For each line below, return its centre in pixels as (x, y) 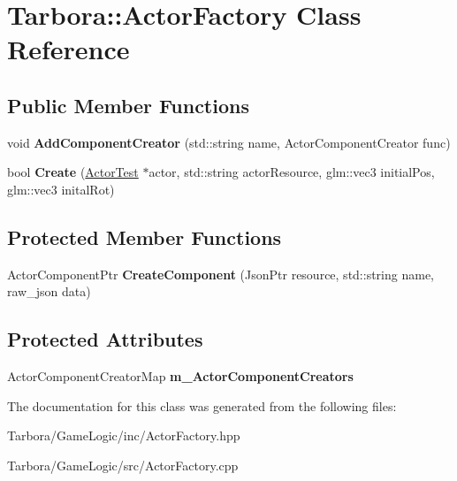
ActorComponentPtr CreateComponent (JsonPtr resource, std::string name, (221, 274)
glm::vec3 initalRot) (61, 189)
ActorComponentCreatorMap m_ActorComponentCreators (180, 376)
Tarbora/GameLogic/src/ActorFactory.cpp (123, 465)
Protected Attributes (105, 339)
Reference (69, 49)
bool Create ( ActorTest (73, 172)
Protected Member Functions (145, 237)
